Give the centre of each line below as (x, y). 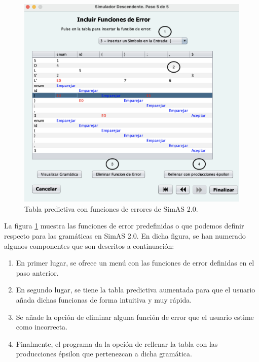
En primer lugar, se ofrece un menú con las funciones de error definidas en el (135, 263)
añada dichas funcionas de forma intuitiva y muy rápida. (104, 299)
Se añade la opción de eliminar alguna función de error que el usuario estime (135, 317)
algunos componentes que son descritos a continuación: (89, 245)
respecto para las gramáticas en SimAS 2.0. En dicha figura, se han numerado (125, 236)
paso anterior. (37, 272)
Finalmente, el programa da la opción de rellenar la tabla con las (117, 343)
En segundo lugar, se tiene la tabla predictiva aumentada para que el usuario (136, 290)
